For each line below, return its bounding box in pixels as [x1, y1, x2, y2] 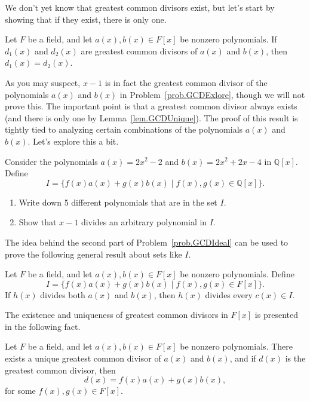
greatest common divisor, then [5, 363, 116, 376]
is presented [254, 308, 298, 321]
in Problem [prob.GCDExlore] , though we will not [119, 88, 305, 100]
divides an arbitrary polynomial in [81, 216, 207, 228]
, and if [229, 352, 256, 365]
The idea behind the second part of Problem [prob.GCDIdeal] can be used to [5, 235, 288, 248]
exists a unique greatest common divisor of [5, 352, 161, 365]
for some [5, 384, 36, 397]
